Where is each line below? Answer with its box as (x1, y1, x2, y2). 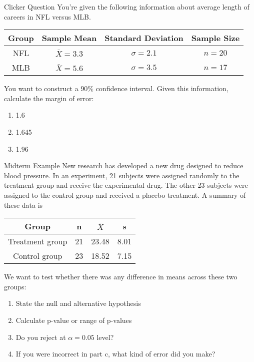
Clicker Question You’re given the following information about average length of (4, 2, 249, 12)
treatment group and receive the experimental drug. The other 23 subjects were (4, 180, 248, 190)
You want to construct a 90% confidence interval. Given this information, (4, 83, 228, 94)
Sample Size (191, 32, 240, 44)
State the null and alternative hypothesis (15, 298, 141, 308)
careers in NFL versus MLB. (4, 11, 91, 22)
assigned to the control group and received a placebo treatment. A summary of (4, 189, 246, 200)
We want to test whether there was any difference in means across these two (4, 271, 237, 282)
